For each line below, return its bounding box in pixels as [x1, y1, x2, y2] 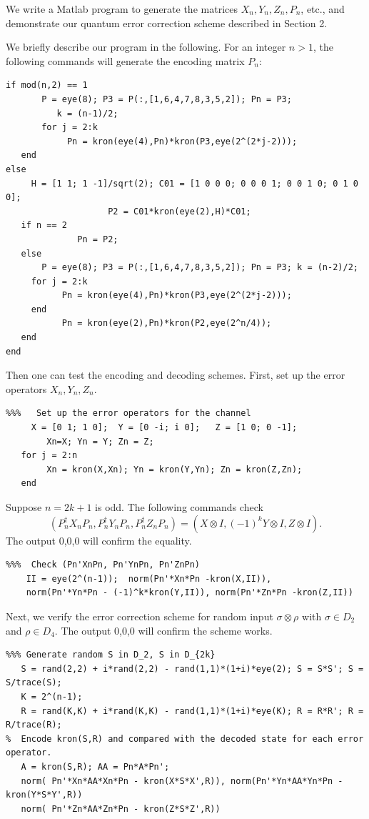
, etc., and [300, 1, 345, 16]
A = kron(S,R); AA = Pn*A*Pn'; [21, 761, 170, 772]
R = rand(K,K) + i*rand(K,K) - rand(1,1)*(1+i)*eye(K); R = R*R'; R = [21, 705, 364, 716]
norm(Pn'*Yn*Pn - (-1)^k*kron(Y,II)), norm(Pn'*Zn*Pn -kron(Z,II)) [26, 587, 353, 598]
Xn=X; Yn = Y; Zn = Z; [46, 436, 154, 447]
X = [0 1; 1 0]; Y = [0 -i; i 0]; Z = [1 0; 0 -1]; [31, 422, 298, 433]
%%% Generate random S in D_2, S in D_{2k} [6, 650, 216, 660]
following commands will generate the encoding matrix [6, 53, 245, 68]
